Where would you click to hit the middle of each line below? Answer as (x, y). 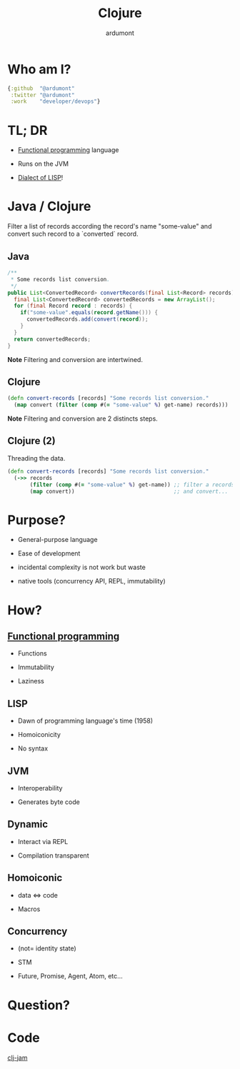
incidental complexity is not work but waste (82, 567)
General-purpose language (57, 540)
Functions (32, 653)
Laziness (31, 681)
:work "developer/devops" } (55, 101)
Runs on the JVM (43, 164)
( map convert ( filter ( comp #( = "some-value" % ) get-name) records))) (121, 405)
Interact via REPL (43, 841)
